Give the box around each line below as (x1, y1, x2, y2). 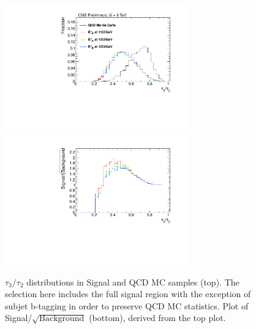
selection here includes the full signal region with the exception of (5, 287, 251, 300)
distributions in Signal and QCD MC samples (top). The (26, 275, 239, 288)
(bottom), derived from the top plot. (89, 311, 226, 324)
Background (39, 314, 85, 323)
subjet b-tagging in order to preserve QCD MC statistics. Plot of (5, 299, 249, 312)
